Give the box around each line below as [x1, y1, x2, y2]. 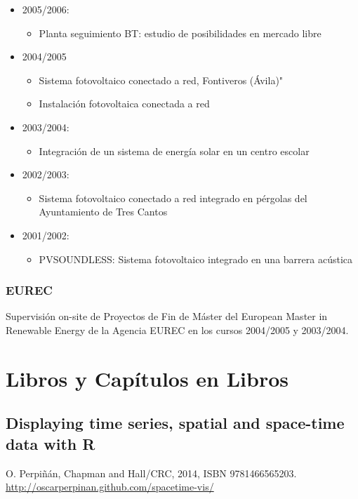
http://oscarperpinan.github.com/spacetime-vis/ [6, 479, 214, 494]
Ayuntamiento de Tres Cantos [39, 204, 168, 219]
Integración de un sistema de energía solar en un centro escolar [39, 143, 310, 158]
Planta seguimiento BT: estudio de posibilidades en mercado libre [39, 25, 321, 40]
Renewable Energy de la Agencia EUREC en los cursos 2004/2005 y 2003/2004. [6, 322, 349, 337]
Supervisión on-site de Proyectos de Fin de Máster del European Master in [6, 309, 328, 324]
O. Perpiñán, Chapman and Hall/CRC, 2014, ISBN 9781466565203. [6, 465, 297, 480]
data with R [6, 432, 95, 454]
